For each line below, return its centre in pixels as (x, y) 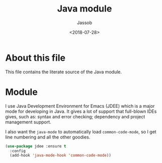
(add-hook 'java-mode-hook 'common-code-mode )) (61, 155)
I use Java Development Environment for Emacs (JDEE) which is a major (80, 106)
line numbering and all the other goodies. (48, 137)
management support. (28, 122)
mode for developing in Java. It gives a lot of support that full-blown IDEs (81, 111)
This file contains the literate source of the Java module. (64, 72)
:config (18, 151)
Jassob (85, 23)
